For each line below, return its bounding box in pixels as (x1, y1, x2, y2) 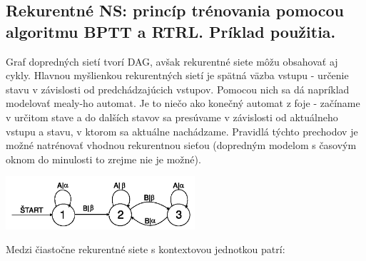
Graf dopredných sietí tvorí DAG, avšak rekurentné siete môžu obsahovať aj (6, 53, 338, 68)
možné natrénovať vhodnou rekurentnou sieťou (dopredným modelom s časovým (6, 138, 357, 153)
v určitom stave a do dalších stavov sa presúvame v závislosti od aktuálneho (6, 109, 338, 124)
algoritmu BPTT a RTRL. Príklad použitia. (6, 20, 336, 42)
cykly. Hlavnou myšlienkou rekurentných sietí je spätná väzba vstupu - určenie (6, 68, 349, 83)
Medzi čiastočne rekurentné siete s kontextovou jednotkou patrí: (6, 242, 285, 257)
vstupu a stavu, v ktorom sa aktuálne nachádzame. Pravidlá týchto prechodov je (6, 123, 358, 138)
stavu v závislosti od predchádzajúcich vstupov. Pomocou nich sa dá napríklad (6, 81, 350, 96)
